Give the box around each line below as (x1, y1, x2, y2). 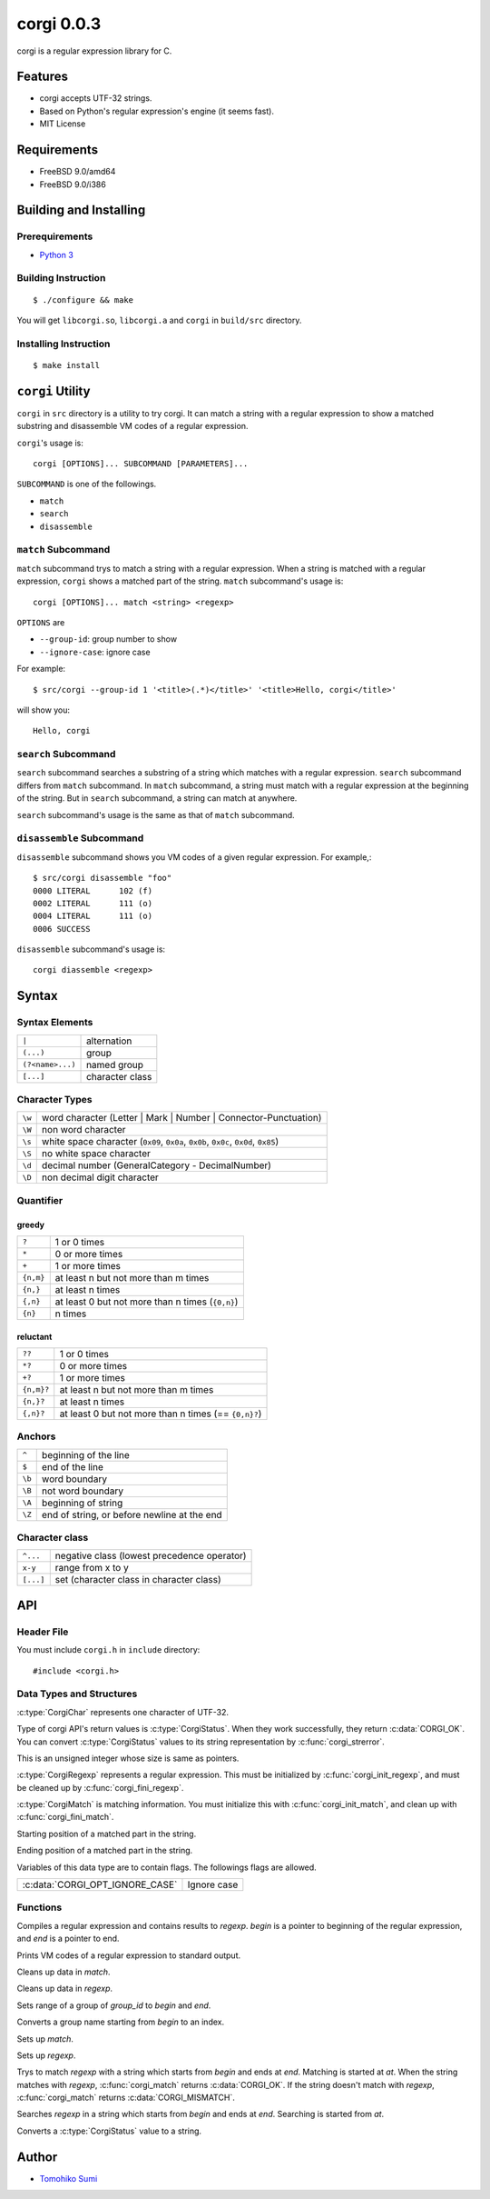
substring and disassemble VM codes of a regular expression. (16, 421, 249, 432)
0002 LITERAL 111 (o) (33, 898, 153, 908)
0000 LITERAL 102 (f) (33, 885, 153, 895)
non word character (41, 1124, 126, 1136)
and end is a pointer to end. (16, 1933, 120, 1944)
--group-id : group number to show (39, 634, 177, 645)
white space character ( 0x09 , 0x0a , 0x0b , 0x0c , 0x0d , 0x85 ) (41, 1135, 279, 1148)
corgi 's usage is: (16, 437, 83, 448)
